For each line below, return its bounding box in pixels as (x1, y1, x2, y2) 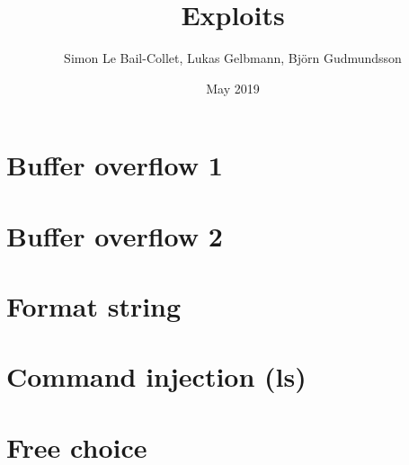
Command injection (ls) (6, 358, 307, 395)
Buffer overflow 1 (6, 147, 223, 183)
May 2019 (206, 78, 260, 97)
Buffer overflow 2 (6, 217, 223, 254)
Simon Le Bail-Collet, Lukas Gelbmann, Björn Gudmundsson (64, 49, 402, 67)
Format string (6, 288, 182, 325)
